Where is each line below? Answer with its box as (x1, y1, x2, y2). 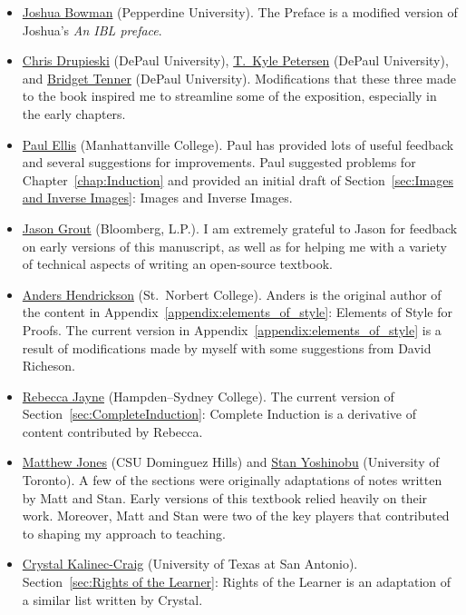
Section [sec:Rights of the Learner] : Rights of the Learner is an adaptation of (22, 572, 451, 591)
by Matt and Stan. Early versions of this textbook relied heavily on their (22, 488, 428, 507)
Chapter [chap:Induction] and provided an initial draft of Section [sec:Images (22, 170, 453, 189)
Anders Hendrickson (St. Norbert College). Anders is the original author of (22, 284, 442, 303)
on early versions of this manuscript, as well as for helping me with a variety (22, 236, 447, 255)
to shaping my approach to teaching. (22, 523, 226, 542)
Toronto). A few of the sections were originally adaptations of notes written (22, 471, 442, 490)
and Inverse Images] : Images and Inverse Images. (22, 188, 293, 207)
